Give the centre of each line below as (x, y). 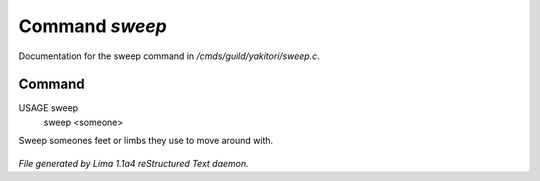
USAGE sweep (48, 108)
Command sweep (92, 26)
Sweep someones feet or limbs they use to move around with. (146, 141)
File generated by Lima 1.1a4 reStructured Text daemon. (133, 163)
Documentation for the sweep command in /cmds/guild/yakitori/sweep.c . (169, 56)
